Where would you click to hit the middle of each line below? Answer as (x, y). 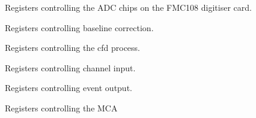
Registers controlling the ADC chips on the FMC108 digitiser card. (128, 7)
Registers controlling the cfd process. (72, 48)
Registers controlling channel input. (70, 67)
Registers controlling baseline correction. (79, 27)
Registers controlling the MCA (61, 108)
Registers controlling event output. (69, 88)
